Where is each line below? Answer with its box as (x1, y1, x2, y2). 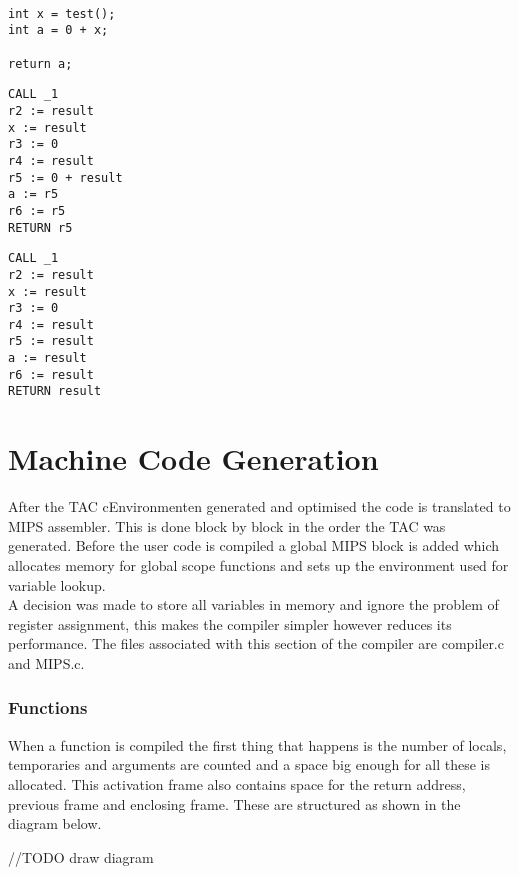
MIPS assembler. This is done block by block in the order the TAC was (8, 515, 446, 536)
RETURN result (8, 384, 102, 399)
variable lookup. (8, 574, 106, 595)
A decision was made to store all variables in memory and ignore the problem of (8, 594, 499, 615)
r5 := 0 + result (8, 170, 123, 185)
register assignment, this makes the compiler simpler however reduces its (8, 613, 452, 634)
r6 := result (8, 367, 94, 382)
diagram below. (8, 813, 102, 834)
